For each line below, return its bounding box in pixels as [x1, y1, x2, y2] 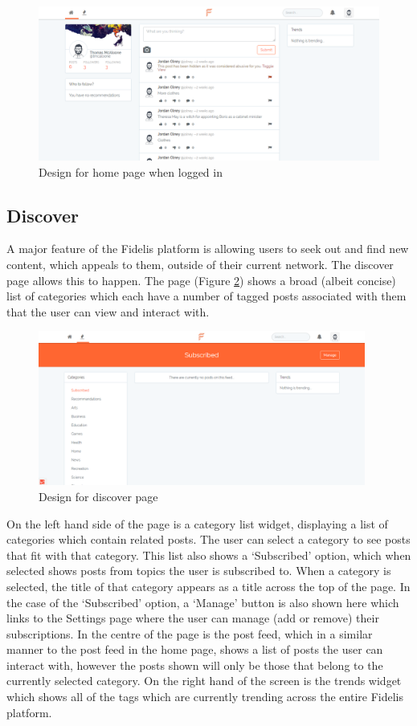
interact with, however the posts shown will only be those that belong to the [6, 656, 383, 673]
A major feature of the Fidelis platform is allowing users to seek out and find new [6, 240, 409, 257]
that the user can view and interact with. [6, 303, 210, 320]
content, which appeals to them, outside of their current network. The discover [6, 255, 394, 272]
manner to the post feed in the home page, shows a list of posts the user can [6, 641, 383, 658]
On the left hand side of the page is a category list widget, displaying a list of [6, 515, 388, 532]
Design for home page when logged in [39, 163, 223, 180]
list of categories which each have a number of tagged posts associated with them [6, 288, 407, 304]
